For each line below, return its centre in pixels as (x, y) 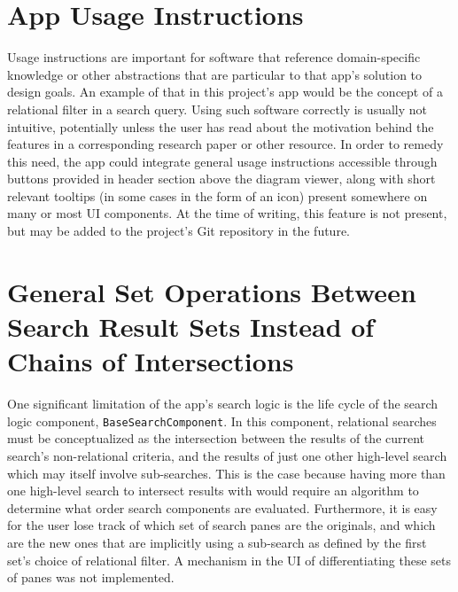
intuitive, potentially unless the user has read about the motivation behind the (221, 126)
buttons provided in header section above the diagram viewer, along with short (221, 179)
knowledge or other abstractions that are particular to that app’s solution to (215, 74)
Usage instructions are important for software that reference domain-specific (214, 57)
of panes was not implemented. (91, 577)
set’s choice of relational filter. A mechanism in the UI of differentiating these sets (229, 560)
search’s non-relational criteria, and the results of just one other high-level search (227, 456)
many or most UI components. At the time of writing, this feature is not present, (227, 213)
